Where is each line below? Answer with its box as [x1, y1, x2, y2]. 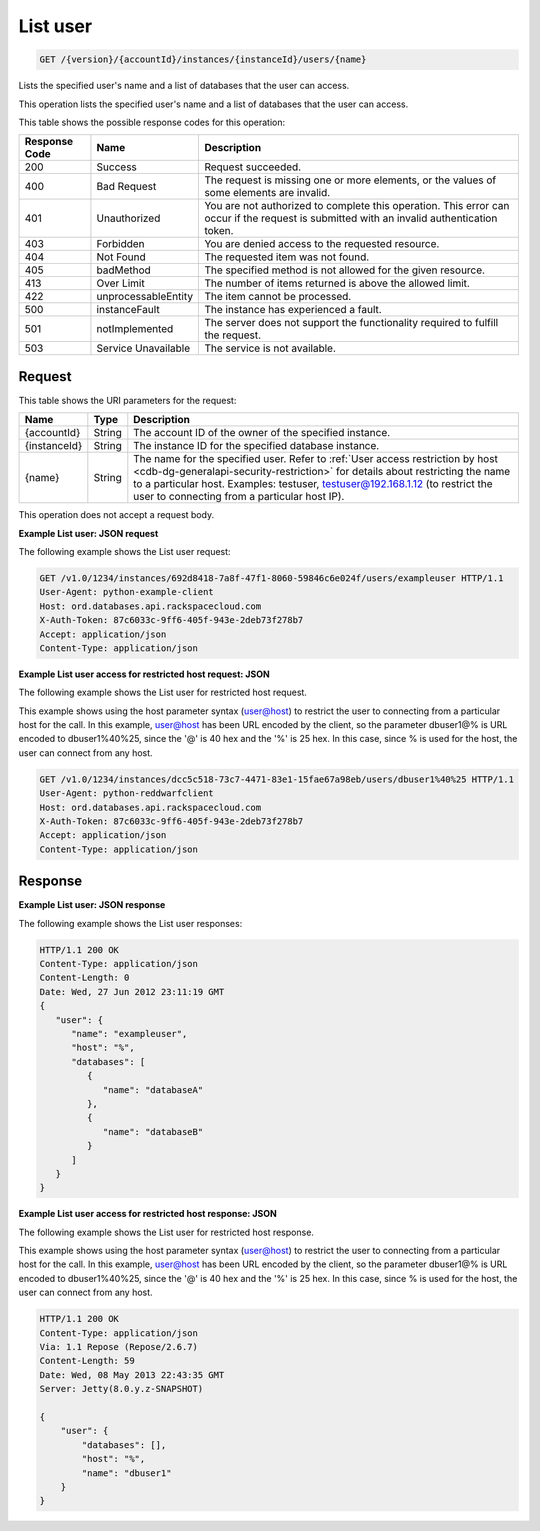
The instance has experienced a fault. [204, 303, 382, 317]
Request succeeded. [204, 160, 302, 174]
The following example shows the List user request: [18, 545, 231, 557]
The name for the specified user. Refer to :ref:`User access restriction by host [133, 452, 499, 466]
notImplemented [96, 322, 174, 336]
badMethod [96, 263, 152, 277]
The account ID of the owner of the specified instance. [133, 426, 391, 440]
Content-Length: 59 [39, 1355, 135, 1367]
